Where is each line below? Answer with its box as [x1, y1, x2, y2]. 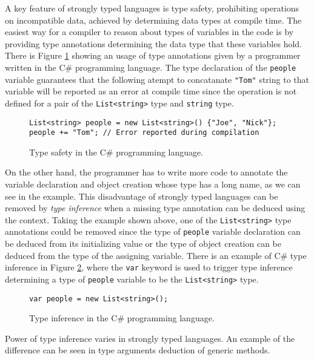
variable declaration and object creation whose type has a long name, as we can [5, 178, 301, 191]
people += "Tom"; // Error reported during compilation [29, 128, 259, 137]
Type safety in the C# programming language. [29, 145, 204, 158]
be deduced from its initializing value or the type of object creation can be [5, 237, 281, 250]
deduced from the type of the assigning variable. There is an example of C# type [5, 249, 307, 261]
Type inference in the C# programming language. [29, 312, 215, 324]
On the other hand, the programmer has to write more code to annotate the [5, 166, 288, 178]
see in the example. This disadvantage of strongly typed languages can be [5, 189, 278, 202]
